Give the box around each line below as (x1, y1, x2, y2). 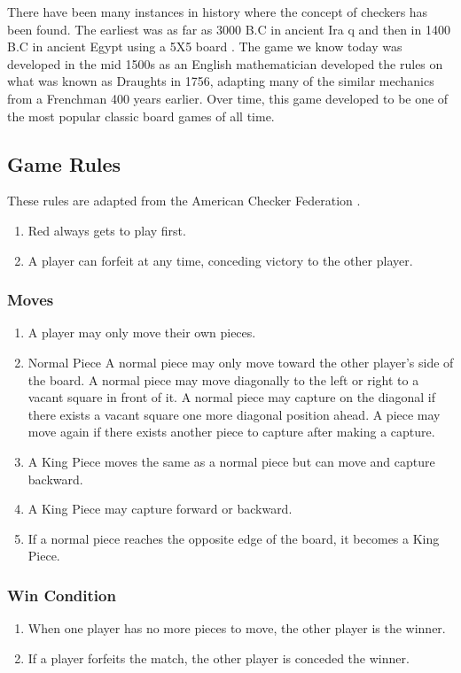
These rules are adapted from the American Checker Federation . (7, 191, 361, 210)
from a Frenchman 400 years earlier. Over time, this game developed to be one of (7, 89, 449, 107)
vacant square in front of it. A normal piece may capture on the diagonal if (27, 388, 435, 406)
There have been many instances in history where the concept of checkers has (7, 3, 428, 20)
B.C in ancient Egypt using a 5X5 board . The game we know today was (7, 37, 402, 56)
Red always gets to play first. (27, 220, 186, 239)
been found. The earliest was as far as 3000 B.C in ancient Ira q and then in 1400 (7, 19, 450, 38)
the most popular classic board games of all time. (7, 106, 275, 125)
